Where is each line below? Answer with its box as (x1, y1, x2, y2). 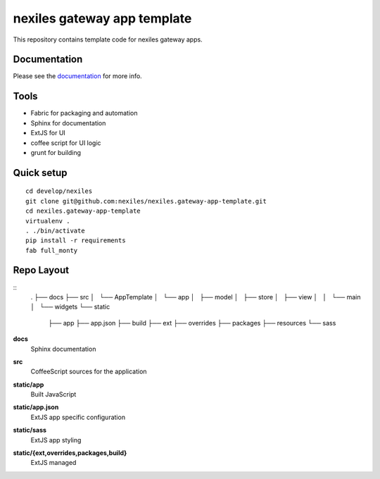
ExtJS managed (30, 459, 77, 467)
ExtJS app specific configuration (30, 413, 126, 421)
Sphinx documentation (30, 344, 96, 353)
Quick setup (13, 166, 68, 179)
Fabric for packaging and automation (30, 109, 138, 118)
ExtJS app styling (30, 435, 82, 444)
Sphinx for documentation (30, 118, 106, 127)
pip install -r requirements (25, 237, 126, 244)
